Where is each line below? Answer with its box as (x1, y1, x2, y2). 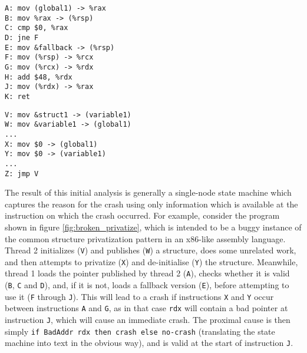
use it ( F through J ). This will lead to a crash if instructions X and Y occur (5, 290, 274, 302)
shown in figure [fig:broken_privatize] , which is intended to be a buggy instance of (5, 220, 302, 233)
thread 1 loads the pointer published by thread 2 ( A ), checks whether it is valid (5, 267, 290, 279)
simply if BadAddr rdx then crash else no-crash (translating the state (5, 325, 275, 337)
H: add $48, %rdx (5, 72, 72, 81)
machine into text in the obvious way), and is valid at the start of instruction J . (5, 336, 293, 349)
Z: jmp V (5, 169, 39, 178)
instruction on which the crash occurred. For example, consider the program (5, 209, 280, 222)
